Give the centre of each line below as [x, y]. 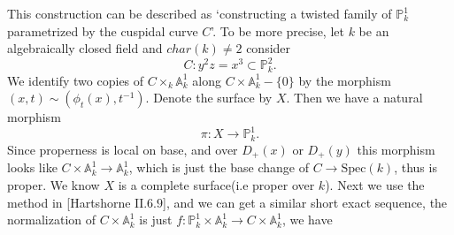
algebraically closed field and [85, 48]
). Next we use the [375, 184]
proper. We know [54, 184]
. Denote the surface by [209, 98]
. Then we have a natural [354, 98]
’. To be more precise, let [277, 30]
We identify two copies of [76, 80]
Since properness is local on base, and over [123, 149]
